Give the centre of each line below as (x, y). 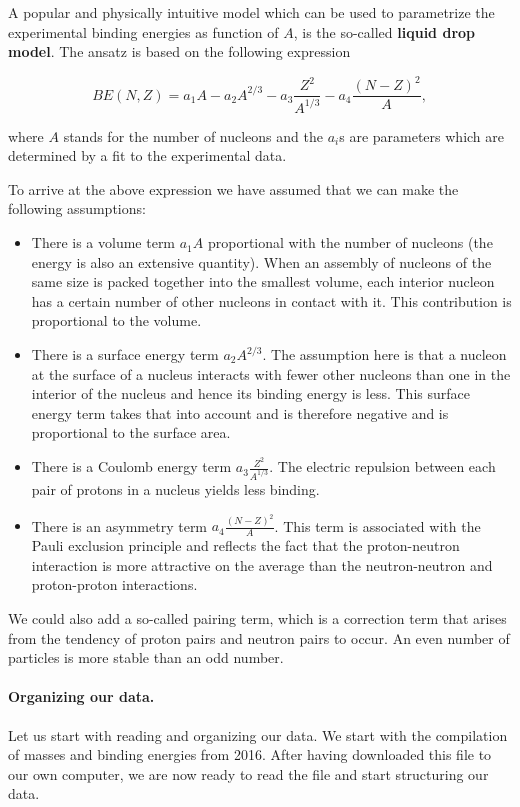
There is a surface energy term (125, 354)
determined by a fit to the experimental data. (147, 155)
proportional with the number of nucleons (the (350, 242)
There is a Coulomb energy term (131, 466)
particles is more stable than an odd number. (146, 657)
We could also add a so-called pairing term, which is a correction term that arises (257, 618)
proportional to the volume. (116, 320)
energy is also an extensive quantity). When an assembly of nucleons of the (261, 261)
